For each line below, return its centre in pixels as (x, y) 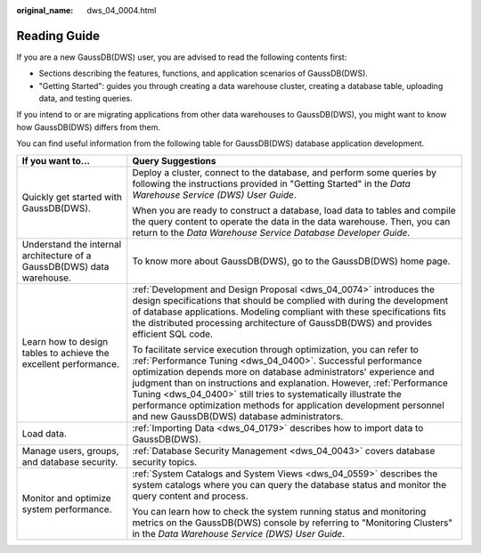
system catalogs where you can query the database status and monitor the (289, 484)
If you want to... (56, 160)
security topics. (165, 461)
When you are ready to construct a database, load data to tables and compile (294, 210)
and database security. (70, 461)
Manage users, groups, (70, 451)
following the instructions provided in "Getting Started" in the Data (272, 183)
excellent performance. (71, 363)
